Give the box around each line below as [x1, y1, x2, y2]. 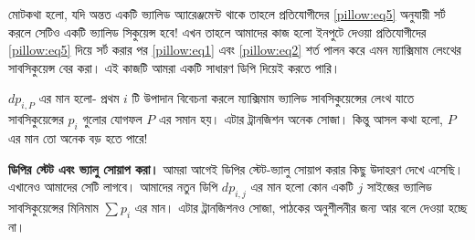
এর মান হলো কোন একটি [250, 177, 354, 196]
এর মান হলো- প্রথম [38, 89, 120, 108]
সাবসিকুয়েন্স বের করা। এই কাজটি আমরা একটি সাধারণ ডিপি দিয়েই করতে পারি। [8, 57, 341, 77]
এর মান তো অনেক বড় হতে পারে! [8, 128, 148, 147]
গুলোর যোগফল [82, 110, 142, 129]
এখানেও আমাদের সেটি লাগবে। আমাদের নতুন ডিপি [8, 177, 218, 196]
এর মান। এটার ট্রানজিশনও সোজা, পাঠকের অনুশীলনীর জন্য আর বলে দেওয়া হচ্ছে [134, 197, 468, 216]
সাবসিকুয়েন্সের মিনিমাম [8, 197, 99, 216]
